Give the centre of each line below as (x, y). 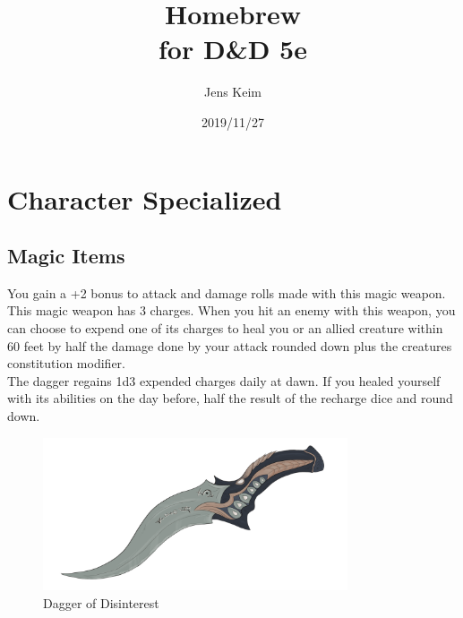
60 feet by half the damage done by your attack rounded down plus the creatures (230, 345)
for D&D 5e (233, 49)
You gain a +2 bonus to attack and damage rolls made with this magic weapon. (227, 292)
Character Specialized (145, 198)
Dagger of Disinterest (101, 602)
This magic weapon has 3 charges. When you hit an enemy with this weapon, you (231, 310)
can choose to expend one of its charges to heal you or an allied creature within (225, 328)
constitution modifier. (66, 363)
